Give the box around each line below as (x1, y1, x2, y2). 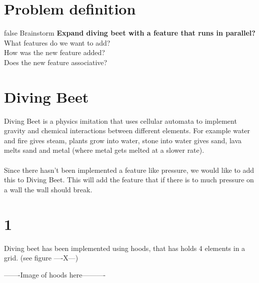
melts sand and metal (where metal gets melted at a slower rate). (4, 145, 204, 155)
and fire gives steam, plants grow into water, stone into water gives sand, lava (4, 135, 242, 145)
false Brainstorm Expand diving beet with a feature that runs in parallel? (4, 28, 255, 38)
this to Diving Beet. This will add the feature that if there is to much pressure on (4, 174, 254, 185)
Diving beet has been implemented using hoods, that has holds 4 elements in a (4, 242, 245, 253)
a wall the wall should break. (4, 184, 92, 194)
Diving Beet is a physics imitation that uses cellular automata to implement (4, 115, 237, 126)
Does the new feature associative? (4, 57, 107, 67)
